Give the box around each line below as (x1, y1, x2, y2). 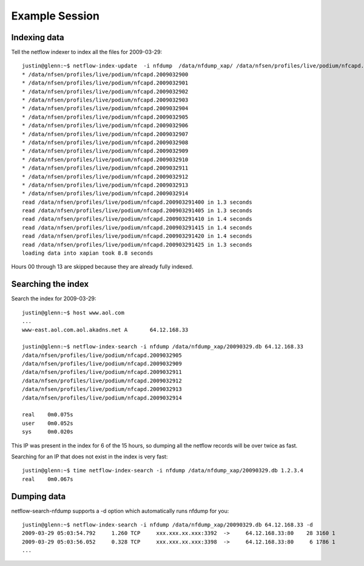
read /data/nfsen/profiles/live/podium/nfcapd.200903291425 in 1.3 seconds (22, 241, 252, 248)
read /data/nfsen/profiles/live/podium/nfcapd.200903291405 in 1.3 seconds (22, 207, 252, 214)
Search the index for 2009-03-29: (11, 295, 96, 302)
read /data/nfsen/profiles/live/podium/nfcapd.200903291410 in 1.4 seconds (22, 216, 252, 223)
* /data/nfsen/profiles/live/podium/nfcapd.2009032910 (22, 156, 189, 163)
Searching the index (11, 279, 89, 289)
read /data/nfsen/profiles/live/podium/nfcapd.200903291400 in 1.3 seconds (22, 198, 252, 205)
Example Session (11, 9, 100, 22)
